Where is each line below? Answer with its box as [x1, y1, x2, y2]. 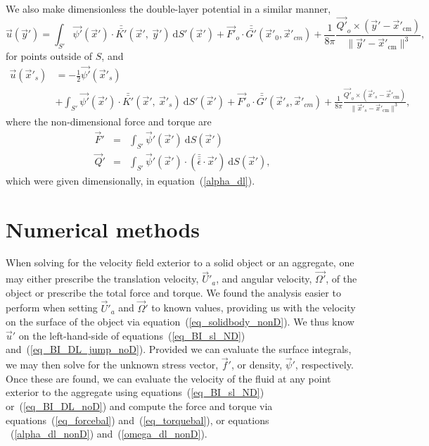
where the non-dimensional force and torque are [6, 113, 212, 128]
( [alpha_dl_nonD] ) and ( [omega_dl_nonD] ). [10, 426, 207, 441]
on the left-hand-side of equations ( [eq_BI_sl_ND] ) [18, 328, 245, 342]
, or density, [231, 357, 283, 372]
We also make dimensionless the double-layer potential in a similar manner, [6, 1, 331, 16]
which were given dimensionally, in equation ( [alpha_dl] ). [6, 173, 255, 187]
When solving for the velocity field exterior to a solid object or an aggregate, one [6, 255, 354, 270]
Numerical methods [6, 214, 200, 243]
